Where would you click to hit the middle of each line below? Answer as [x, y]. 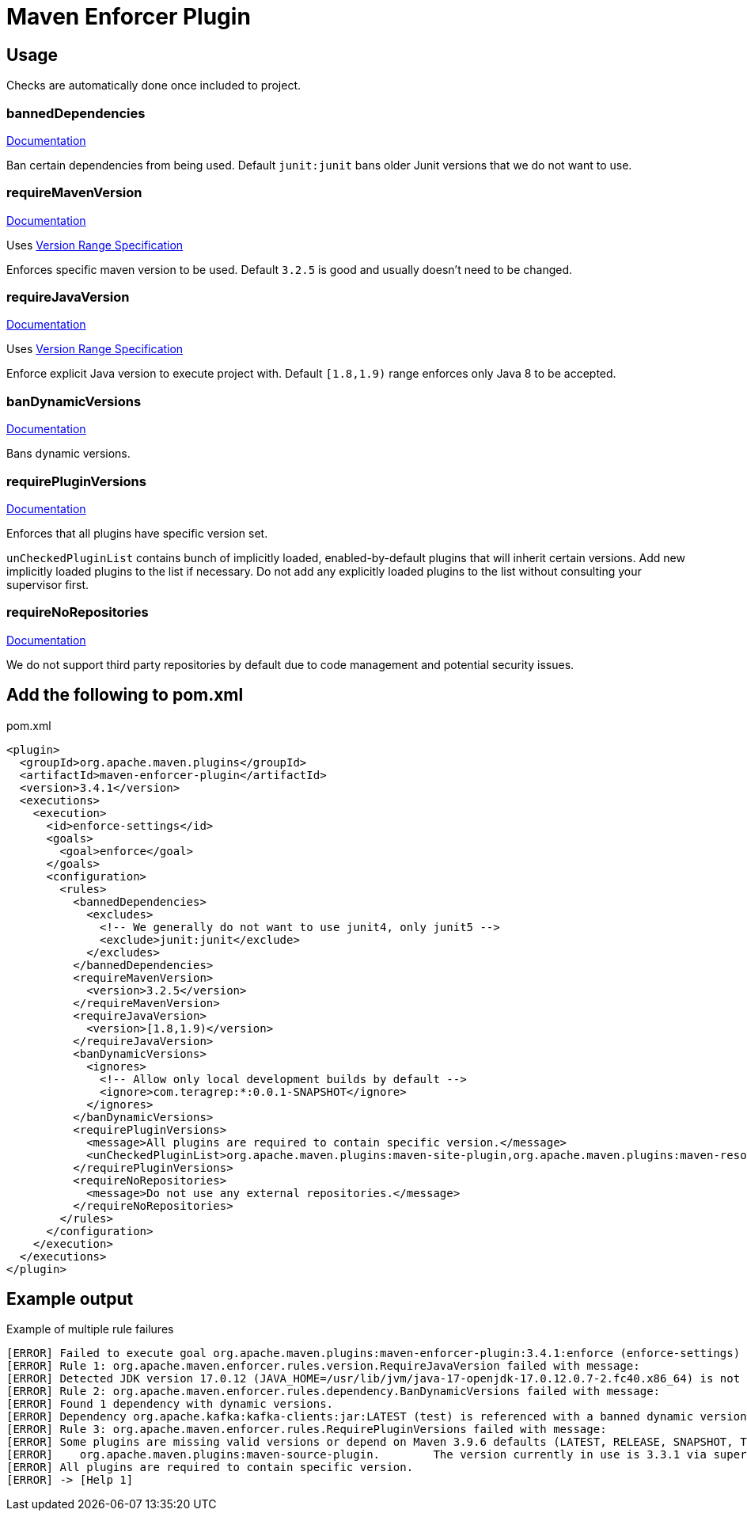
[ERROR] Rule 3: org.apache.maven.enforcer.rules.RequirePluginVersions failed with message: [307, 1430]
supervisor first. [47, 584]
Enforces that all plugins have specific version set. [137, 533]
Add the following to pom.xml [125, 695]
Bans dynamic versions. [68, 454]
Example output [70, 1298]
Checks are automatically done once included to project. [154, 86]
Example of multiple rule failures [90, 1329]
